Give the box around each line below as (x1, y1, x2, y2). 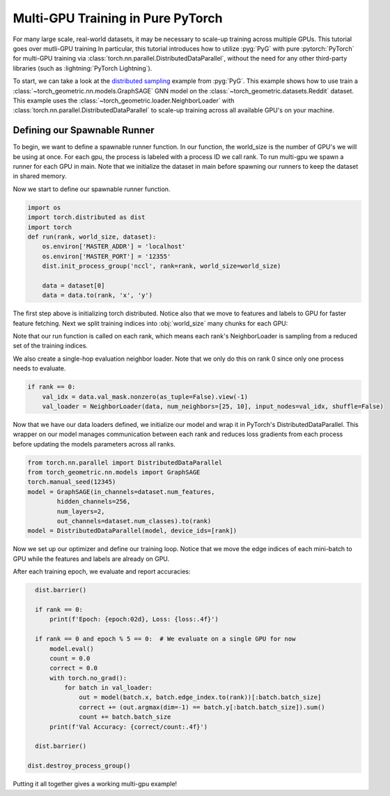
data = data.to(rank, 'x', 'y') (42, 292, 153, 299)
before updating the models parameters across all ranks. (13, 440, 175, 448)
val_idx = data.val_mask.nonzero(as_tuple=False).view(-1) (42, 393, 249, 400)
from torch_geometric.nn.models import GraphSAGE (27, 468, 201, 476)
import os (27, 203, 61, 211)
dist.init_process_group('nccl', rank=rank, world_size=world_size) (42, 262, 281, 270)
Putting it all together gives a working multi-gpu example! (13, 780, 178, 788)
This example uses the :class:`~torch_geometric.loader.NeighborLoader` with (13, 96, 235, 105)
